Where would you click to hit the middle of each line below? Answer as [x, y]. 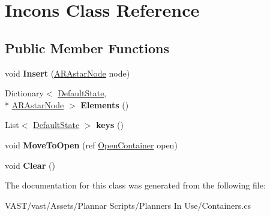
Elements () [105, 104]
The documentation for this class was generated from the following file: [135, 185]
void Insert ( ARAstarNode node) [67, 73]
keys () [110, 125]
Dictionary [24, 93]
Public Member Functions [87, 48]
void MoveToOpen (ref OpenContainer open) [91, 144]
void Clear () [30, 165]
